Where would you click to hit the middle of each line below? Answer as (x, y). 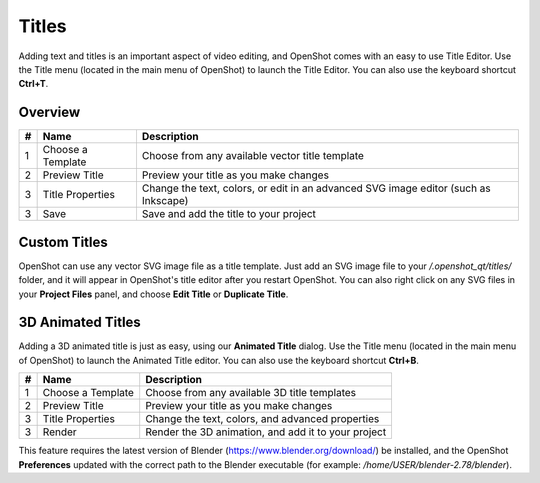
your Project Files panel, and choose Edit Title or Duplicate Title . (153, 294)
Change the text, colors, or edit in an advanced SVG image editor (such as (316, 188)
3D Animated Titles (80, 322)
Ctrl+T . (33, 84)
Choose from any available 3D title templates (251, 393)
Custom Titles (63, 241)
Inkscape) (165, 201)
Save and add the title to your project (229, 214)
